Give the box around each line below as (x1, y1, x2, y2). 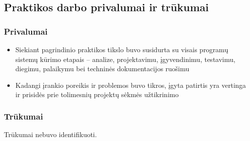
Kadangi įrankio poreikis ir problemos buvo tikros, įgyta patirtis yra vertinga (15, 80, 246, 90)
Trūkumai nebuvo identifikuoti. (4, 129, 97, 140)
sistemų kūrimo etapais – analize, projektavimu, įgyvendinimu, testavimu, (15, 54, 235, 64)
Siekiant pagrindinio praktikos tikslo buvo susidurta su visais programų (15, 44, 229, 54)
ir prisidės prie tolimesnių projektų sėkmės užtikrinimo (15, 89, 179, 100)
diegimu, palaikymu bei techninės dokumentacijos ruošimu (15, 63, 190, 74)
